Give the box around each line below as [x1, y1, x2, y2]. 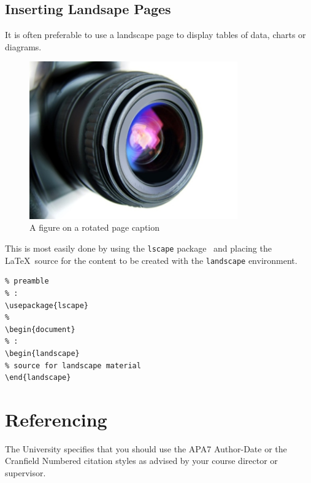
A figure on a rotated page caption [29, 221, 160, 234]
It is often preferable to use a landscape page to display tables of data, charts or [5, 28, 306, 41]
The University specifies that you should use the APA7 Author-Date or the [5, 442, 287, 455]
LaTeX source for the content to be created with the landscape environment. [5, 253, 298, 266]
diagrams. [5, 40, 42, 53]
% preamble [5, 277, 49, 286]
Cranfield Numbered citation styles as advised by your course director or [5, 454, 278, 467]
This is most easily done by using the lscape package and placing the [5, 242, 272, 255]
